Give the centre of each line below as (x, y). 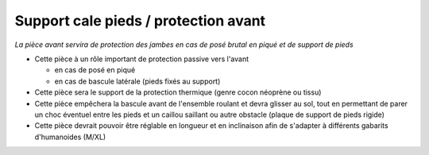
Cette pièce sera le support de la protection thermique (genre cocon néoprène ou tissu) (178, 92)
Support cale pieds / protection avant (140, 21)
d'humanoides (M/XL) (70, 137)
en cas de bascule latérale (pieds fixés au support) (137, 81)
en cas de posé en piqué (95, 70)
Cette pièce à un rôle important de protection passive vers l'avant (142, 59)
